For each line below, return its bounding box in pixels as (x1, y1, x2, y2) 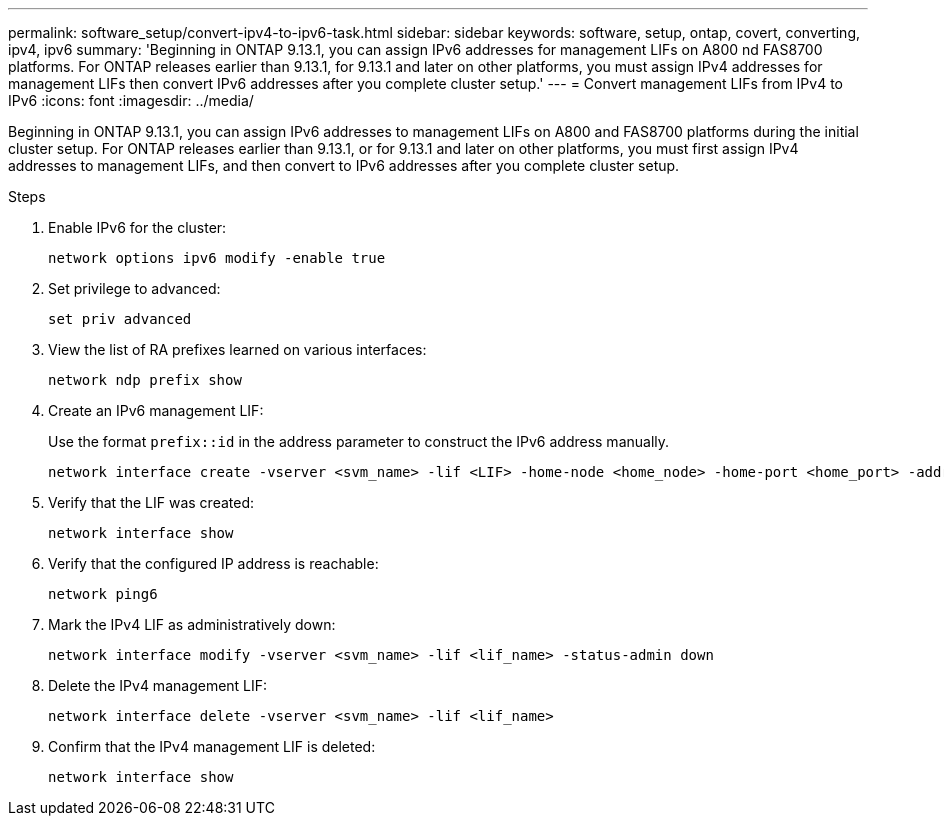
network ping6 (48, 586, 158, 602)
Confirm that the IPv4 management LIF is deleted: (48, 738, 376, 755)
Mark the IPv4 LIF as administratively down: (48, 616, 336, 633)
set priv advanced (48, 311, 192, 327)
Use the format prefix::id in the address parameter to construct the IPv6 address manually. (48, 433, 670, 450)
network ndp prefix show (48, 372, 242, 388)
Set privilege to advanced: (48, 280, 221, 297)
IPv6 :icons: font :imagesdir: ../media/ (8, 92, 254, 109)
